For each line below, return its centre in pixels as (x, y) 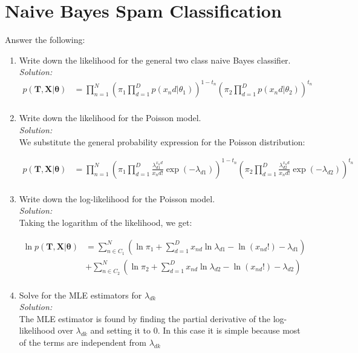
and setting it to (121, 330)
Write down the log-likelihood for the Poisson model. (117, 198)
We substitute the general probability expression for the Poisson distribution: (162, 141)
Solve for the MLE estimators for (80, 295)
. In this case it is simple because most (229, 330)
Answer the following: (45, 40)
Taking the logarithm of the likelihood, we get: (106, 222)
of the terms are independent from (83, 342)
